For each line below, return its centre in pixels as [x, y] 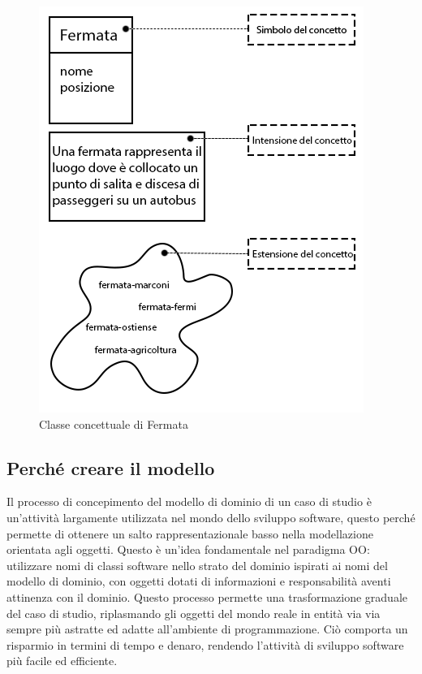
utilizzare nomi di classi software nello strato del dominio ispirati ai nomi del [197, 565]
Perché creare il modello [111, 467]
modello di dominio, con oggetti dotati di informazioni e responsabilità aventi [199, 581]
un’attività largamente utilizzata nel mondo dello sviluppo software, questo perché [211, 517]
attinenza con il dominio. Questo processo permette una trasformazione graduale [207, 596]
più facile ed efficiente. [62, 661]
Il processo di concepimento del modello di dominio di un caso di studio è [189, 501]
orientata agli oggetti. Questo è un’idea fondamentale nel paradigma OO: [188, 549]
